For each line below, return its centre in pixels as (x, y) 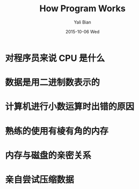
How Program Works (83, 9)
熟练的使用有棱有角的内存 (57, 131)
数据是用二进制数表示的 (53, 83)
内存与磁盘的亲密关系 (48, 155)
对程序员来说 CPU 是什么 (55, 58)
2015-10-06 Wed (83, 31)
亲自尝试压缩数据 (40, 179)
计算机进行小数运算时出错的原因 (70, 107)
